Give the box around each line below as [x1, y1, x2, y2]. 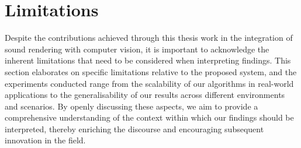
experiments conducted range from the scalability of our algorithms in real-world [5, 77, 294, 89]
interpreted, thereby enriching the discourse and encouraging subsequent [5, 122, 264, 135]
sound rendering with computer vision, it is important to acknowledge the [5, 43, 269, 55]
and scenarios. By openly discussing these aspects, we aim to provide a [5, 100, 258, 112]
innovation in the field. [5, 134, 86, 146]
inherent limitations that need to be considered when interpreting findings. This [5, 54, 291, 66]
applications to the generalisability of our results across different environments [5, 89, 285, 101]
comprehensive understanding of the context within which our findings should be [5, 111, 294, 124]
